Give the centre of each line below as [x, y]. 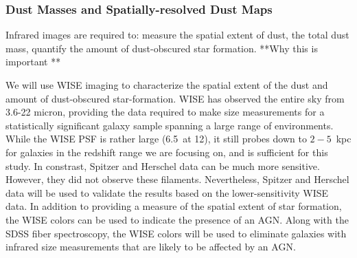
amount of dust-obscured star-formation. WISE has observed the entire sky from [175, 98]
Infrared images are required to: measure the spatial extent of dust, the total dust [177, 35]
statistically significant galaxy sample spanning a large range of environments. [170, 125]
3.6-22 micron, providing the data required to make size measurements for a [165, 112]
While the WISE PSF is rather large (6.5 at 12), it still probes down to [156, 139]
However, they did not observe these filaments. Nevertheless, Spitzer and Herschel [177, 179]
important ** [33, 62]
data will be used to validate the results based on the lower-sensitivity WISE [167, 192]
